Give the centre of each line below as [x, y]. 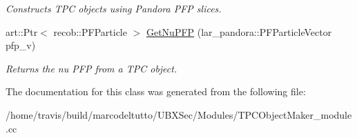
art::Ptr [22, 31]
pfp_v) [21, 45]
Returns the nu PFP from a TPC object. [91, 68]
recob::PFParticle [90, 31]
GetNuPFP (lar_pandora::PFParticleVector [239, 31]
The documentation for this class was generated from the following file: [156, 91]
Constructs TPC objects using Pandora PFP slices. [114, 8]
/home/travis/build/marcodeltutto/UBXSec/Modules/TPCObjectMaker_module [179, 114]
